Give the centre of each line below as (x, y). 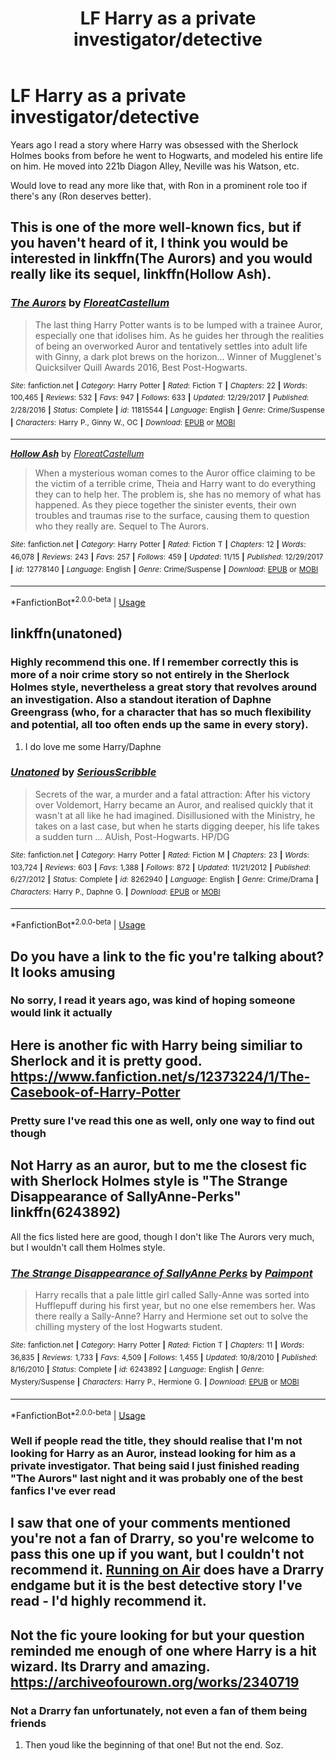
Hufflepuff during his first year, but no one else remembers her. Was (175, 1305)
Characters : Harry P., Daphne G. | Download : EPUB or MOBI (115, 892)
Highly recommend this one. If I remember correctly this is (154, 662)
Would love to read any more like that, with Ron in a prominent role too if (159, 185)
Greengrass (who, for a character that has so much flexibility (161, 712)
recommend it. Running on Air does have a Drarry (167, 1570)
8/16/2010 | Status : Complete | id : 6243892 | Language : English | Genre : (137, 1370)
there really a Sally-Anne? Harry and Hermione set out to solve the (171, 1316)
